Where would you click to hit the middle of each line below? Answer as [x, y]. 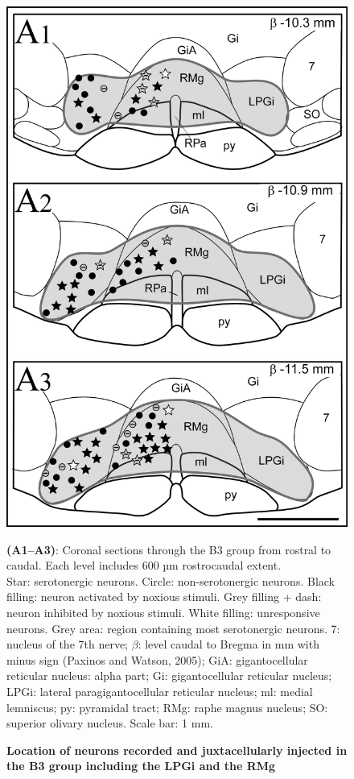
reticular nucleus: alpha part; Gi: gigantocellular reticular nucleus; [169, 675]
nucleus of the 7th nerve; [68, 644]
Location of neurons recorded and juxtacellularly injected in [177, 750]
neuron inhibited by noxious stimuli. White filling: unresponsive [163, 613]
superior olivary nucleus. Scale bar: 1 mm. [110, 723]
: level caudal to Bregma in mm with [228, 644]
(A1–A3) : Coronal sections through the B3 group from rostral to [169, 549]
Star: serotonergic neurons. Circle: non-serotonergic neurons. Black [171, 580]
